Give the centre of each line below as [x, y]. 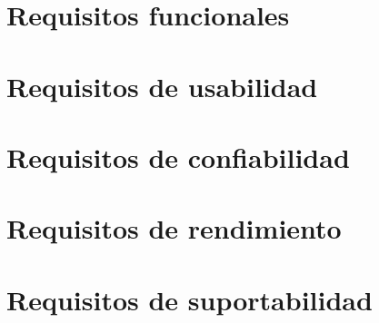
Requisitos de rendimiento [174, 228]
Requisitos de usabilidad [162, 86]
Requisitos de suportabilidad [189, 299]
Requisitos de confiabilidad [178, 157]
